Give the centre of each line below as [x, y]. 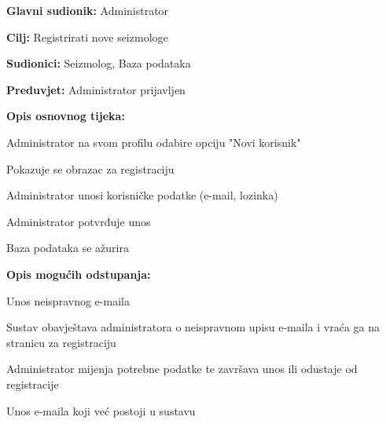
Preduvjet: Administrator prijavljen [96, 89]
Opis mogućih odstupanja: [79, 274]
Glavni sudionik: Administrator [88, 10]
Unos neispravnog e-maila [68, 300]
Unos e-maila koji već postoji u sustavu [101, 410]
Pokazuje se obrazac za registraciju [90, 168]
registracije [33, 384]
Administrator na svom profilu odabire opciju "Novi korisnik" [154, 142]
